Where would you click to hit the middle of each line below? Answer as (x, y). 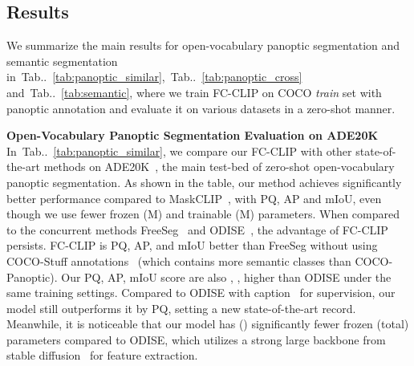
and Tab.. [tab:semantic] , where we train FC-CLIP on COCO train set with (194, 92)
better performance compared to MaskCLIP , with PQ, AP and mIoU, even (194, 198)
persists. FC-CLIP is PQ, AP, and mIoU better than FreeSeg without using (192, 245)
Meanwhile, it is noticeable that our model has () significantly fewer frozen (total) (208, 324)
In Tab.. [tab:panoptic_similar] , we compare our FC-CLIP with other (179, 150)
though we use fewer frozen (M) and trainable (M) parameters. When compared (203, 214)
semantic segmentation (62, 61)
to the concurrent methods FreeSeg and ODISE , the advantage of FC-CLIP (197, 229)
